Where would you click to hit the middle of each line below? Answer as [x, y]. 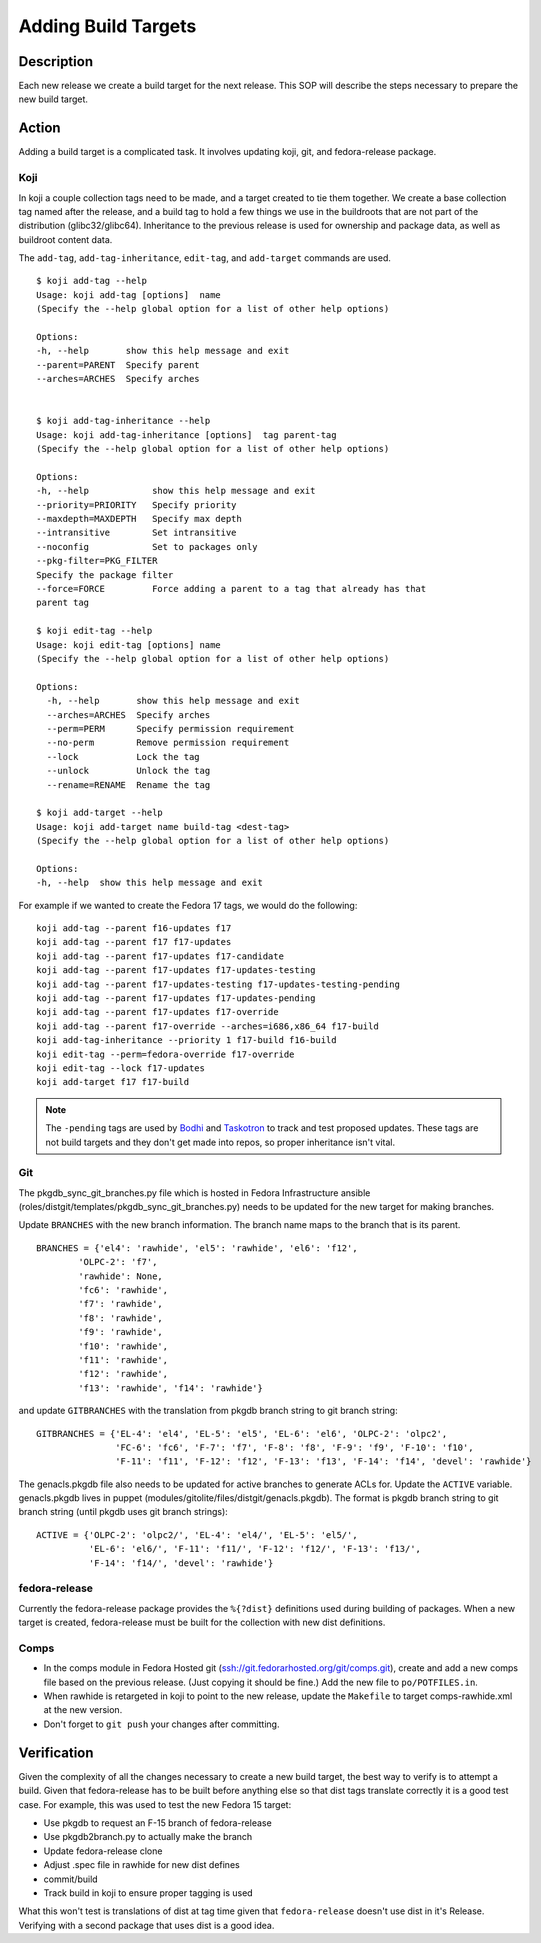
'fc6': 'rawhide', [123, 1289]
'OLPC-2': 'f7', [118, 1262]
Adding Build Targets [107, 26]
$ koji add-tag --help [92, 281]
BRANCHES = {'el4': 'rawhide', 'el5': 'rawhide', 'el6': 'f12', [197, 1248]
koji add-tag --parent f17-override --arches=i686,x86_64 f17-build [207, 1026]
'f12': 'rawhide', [123, 1374]
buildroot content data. [65, 239]
